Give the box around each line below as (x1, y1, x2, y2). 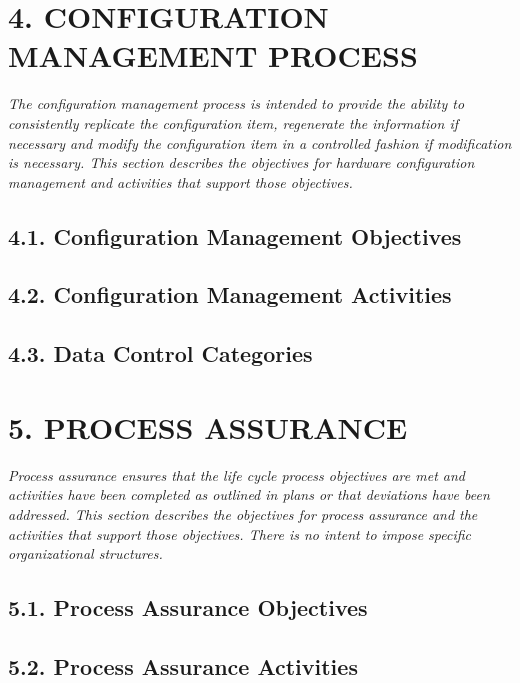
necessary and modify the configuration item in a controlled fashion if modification (8, 132, 512, 153)
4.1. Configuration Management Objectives (8, 220, 462, 251)
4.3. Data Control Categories (8, 338, 313, 369)
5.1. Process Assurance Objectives (8, 592, 368, 623)
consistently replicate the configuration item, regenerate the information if (8, 112, 458, 133)
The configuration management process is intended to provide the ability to (8, 93, 465, 114)
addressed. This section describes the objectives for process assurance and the (8, 503, 478, 524)
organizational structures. (8, 543, 163, 564)
